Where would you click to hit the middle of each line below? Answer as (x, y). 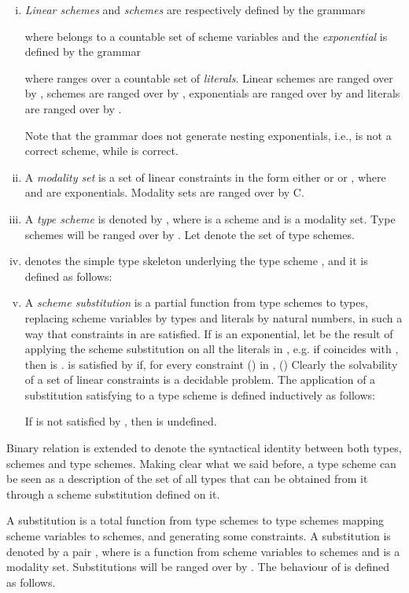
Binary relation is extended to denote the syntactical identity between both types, (204, 448)
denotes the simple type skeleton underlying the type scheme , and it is (196, 261)
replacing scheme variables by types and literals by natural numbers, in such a (214, 317)
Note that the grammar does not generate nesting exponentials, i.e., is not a (208, 135)
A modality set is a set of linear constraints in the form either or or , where (205, 177)
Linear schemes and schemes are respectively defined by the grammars (195, 9)
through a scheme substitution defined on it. (113, 494)
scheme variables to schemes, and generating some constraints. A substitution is (199, 536)
